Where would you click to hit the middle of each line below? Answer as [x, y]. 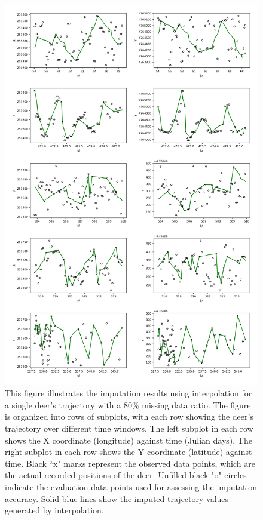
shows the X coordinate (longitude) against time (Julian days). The [129, 440]
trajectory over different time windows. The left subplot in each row [129, 428]
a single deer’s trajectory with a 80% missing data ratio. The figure [128, 404]
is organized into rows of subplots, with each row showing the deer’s [129, 416]
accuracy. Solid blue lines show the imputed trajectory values [117, 498]
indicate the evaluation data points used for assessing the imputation [131, 486]
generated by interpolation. [54, 510]
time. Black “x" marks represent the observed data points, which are [130, 463]
